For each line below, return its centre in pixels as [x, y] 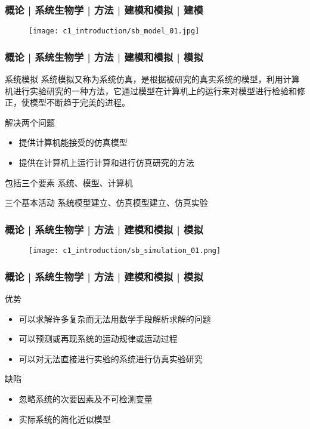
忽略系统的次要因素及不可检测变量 [86, 398]
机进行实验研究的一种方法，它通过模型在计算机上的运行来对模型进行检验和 [151, 90]
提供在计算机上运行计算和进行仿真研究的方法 [106, 163]
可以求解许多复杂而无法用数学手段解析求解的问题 [115, 318]
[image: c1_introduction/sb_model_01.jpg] [114, 31]
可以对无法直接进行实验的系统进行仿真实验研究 [111, 358]
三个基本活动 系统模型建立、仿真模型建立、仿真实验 [106, 203]
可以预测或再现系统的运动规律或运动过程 [98, 339]
